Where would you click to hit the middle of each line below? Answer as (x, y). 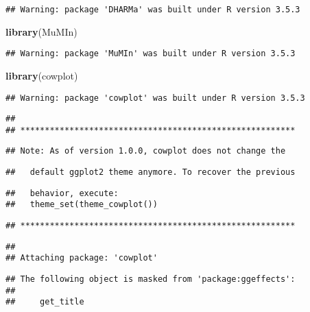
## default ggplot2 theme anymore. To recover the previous (151, 172)
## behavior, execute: (62, 193)
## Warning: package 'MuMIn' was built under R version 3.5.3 (151, 54)
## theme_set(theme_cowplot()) (82, 205)
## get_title (45, 302)
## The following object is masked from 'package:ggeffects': (151, 279)
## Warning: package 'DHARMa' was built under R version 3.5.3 (153, 10)
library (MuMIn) (41, 31)
